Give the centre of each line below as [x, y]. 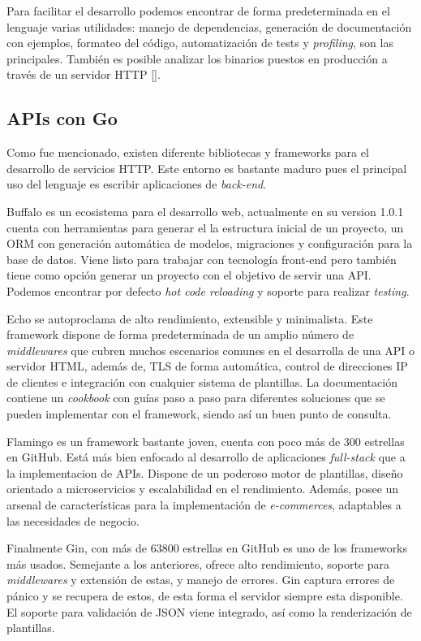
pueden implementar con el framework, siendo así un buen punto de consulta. [199, 414]
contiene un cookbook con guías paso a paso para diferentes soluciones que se [196, 398]
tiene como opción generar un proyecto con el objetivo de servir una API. [189, 275]
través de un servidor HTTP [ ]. [84, 74]
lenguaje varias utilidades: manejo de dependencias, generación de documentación [209, 26]
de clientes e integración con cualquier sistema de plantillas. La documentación [202, 381]
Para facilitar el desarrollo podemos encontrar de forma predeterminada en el [198, 11]
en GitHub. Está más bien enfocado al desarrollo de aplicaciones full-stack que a [206, 457]
